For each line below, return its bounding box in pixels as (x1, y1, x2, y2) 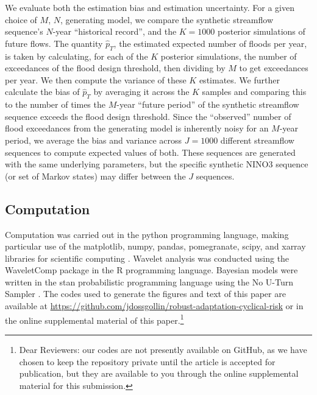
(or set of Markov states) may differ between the (5, 169, 186, 182)
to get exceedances (239, 61, 308, 74)
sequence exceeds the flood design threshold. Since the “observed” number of (5, 110, 291, 122)
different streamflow (220, 133, 294, 146)
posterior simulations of (218, 25, 305, 38)
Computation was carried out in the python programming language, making (5, 228, 289, 240)
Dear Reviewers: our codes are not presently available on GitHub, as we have (19, 343, 307, 355)
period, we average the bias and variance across (5, 133, 182, 146)
